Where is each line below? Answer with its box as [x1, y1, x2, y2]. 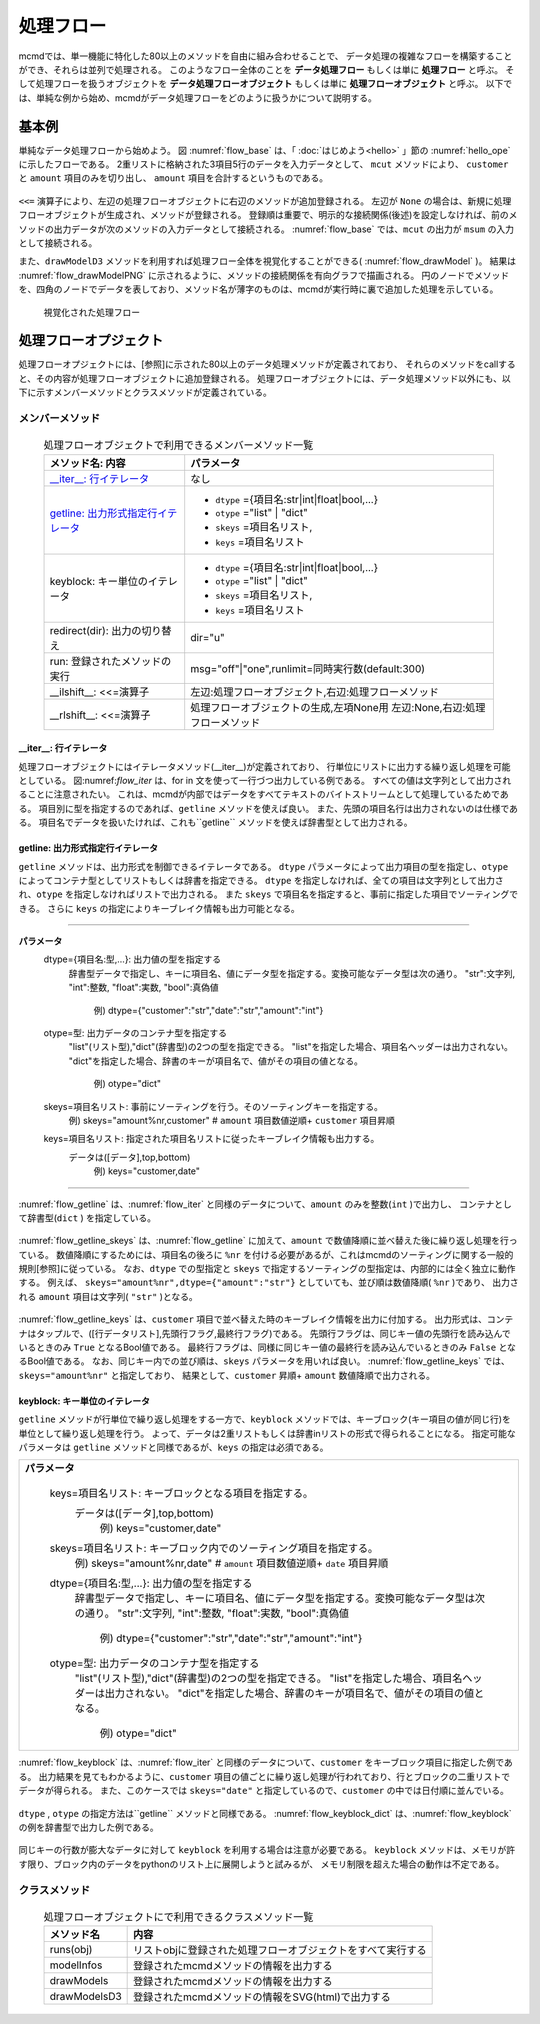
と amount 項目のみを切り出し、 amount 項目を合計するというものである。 [18, 172, 329, 184]
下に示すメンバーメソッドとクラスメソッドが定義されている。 [18, 386, 272, 399]
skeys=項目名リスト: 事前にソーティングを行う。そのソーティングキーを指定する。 [43, 1100, 384, 1112]
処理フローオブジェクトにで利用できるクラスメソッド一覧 [43, 1910, 314, 1924]
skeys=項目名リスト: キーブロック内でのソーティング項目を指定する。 [49, 1541, 379, 1555]
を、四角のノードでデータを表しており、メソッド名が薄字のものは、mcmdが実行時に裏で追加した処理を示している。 [18, 283, 499, 295]
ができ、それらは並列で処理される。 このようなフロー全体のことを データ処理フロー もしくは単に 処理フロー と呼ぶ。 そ [18, 63, 515, 75]
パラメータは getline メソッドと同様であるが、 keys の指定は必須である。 [18, 1441, 329, 1453]
